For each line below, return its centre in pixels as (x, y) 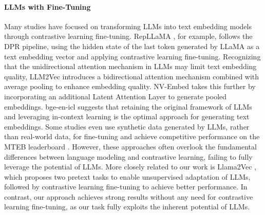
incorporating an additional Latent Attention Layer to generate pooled (116, 96)
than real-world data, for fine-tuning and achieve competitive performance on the (132, 136)
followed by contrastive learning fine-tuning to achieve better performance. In (126, 187)
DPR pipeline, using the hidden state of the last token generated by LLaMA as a (132, 46)
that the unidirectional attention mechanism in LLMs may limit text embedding (130, 66)
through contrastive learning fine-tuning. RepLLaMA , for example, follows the (128, 36)
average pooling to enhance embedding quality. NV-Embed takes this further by (130, 86)
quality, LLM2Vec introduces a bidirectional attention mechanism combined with (132, 76)
